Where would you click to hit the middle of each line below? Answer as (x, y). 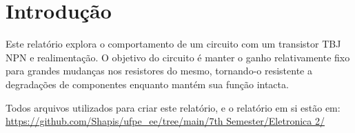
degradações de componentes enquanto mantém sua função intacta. (147, 84)
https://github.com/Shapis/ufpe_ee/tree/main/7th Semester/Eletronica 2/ (165, 121)
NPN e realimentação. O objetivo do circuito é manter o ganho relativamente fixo (178, 57)
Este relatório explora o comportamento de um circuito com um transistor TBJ (173, 44)
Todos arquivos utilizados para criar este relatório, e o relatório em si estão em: (173, 107)
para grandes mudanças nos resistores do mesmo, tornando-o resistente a (159, 71)
